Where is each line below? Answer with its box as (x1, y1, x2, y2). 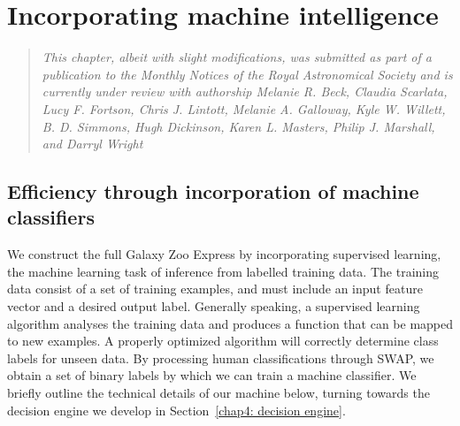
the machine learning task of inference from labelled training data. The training (7, 262, 439, 280)
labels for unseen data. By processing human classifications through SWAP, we (7, 348, 434, 367)
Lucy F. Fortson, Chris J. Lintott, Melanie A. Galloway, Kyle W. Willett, (42, 99, 446, 118)
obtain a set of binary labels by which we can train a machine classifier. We (7, 366, 417, 384)
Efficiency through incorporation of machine (7, 178, 419, 205)
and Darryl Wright (42, 134, 143, 153)
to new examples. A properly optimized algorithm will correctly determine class (7, 331, 439, 350)
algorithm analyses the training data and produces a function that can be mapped (7, 314, 454, 332)
